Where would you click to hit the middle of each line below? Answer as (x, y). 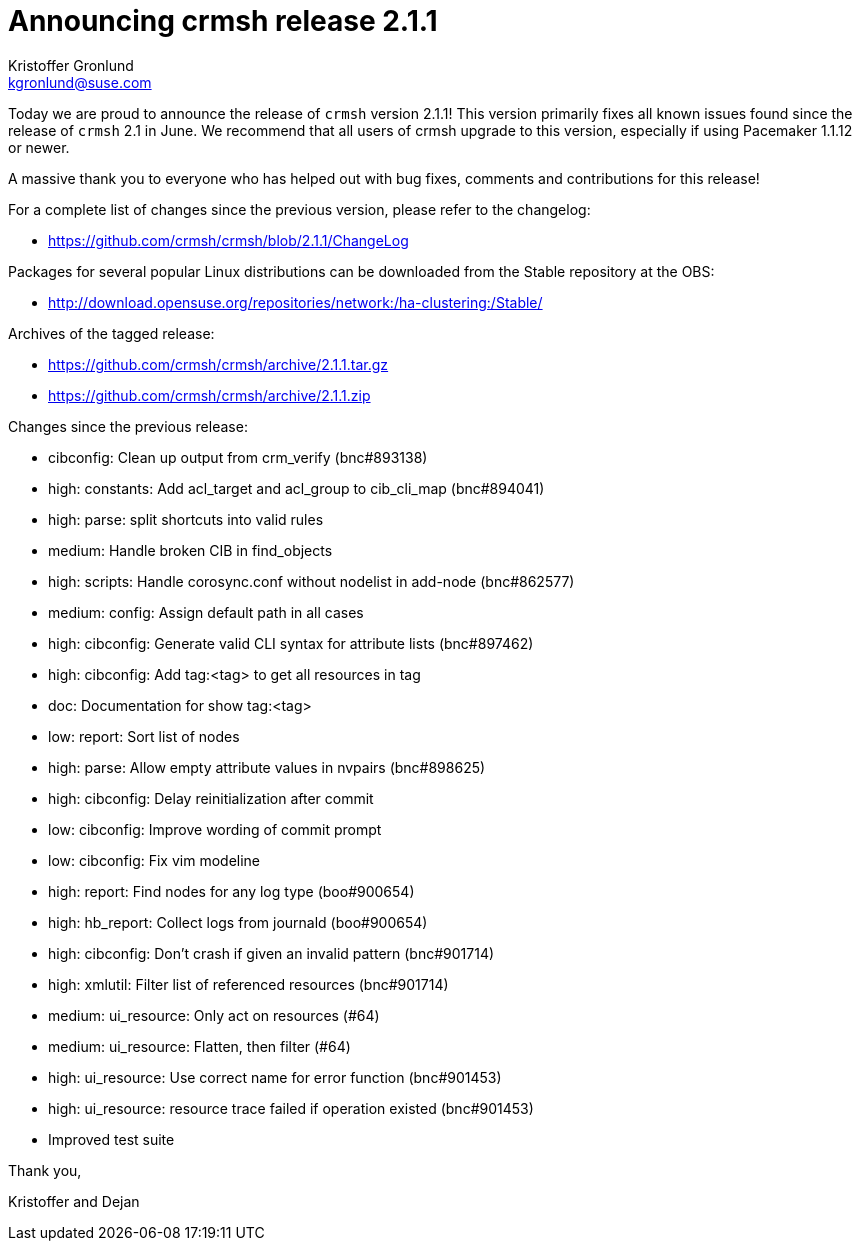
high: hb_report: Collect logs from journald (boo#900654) (238, 922)
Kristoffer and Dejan (74, 1201)
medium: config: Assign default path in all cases (206, 612)
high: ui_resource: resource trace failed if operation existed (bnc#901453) (291, 1108)
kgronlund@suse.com (80, 82)
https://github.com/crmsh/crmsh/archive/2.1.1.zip (209, 395)
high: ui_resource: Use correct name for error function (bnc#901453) (275, 1077)
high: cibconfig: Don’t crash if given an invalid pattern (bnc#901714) (271, 953)
